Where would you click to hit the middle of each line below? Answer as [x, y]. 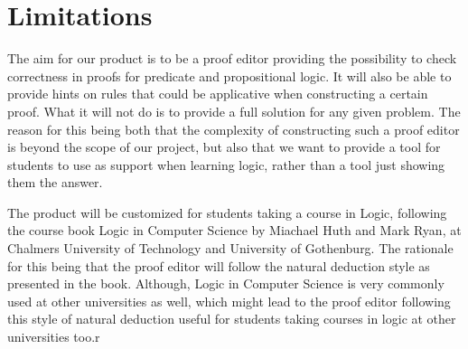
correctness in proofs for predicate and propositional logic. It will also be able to [229, 75]
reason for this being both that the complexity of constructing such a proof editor [234, 129]
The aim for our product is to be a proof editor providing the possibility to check [232, 58]
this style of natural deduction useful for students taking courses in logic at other [232, 319]
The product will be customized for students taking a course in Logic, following [227, 212]
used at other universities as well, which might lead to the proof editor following [229, 301]
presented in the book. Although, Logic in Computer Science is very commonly [226, 283]
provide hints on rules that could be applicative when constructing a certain [218, 94]
